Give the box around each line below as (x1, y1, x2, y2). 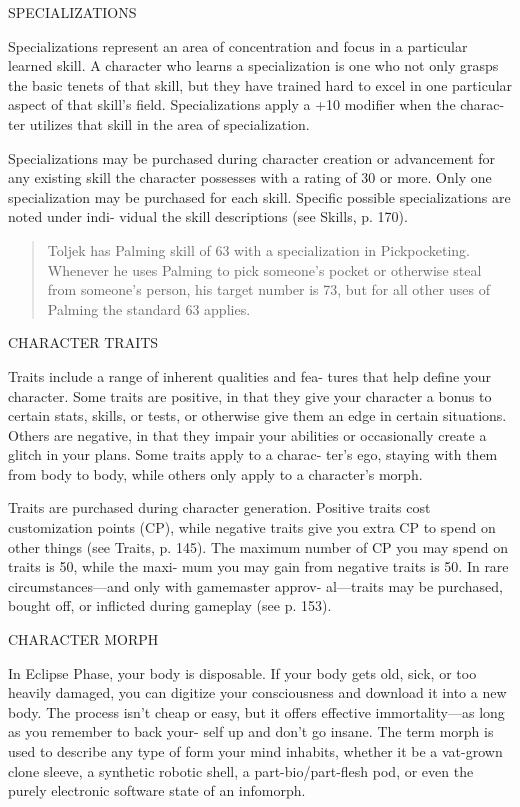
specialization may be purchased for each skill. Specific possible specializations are (8, 186, 511, 207)
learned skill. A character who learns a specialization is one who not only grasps (8, 55, 499, 76)
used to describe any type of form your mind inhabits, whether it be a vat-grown (8, 741, 503, 761)
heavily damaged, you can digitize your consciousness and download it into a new (8, 682, 507, 703)
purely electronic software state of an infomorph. (8, 780, 306, 801)
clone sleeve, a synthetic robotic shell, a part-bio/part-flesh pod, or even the (8, 760, 474, 781)
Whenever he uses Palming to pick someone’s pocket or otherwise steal (47, 259, 482, 280)
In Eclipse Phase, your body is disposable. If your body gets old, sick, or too (8, 662, 477, 683)
